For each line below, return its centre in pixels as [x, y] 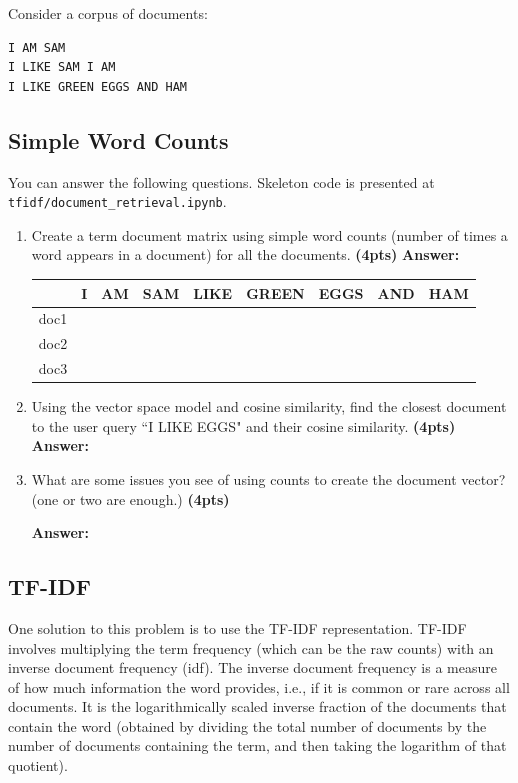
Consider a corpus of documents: [108, 13]
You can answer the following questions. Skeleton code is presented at [221, 181]
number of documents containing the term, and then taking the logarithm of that [257, 745]
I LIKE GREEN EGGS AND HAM [97, 86]
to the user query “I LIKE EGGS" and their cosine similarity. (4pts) [243, 425]
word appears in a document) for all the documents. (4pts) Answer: [245, 254]
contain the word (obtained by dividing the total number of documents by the [247, 725]
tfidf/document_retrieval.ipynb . [117, 201]
